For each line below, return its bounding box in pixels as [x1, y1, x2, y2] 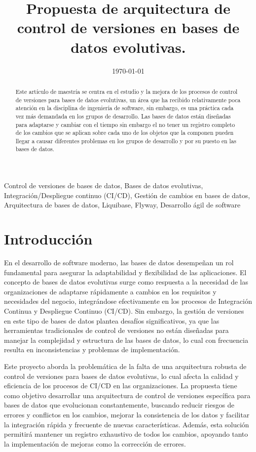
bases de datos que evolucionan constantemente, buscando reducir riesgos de [4, 400, 234, 410]
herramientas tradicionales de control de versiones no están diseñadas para [4, 325, 229, 335]
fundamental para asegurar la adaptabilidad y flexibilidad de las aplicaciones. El [4, 267, 247, 277]
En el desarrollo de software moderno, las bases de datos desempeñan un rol [4, 257, 234, 268]
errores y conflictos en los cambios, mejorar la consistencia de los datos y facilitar [4, 409, 250, 419]
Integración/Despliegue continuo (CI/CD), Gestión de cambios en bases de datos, [4, 190, 250, 200]
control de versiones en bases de [17, 17, 240, 38]
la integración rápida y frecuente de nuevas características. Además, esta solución [4, 419, 249, 429]
